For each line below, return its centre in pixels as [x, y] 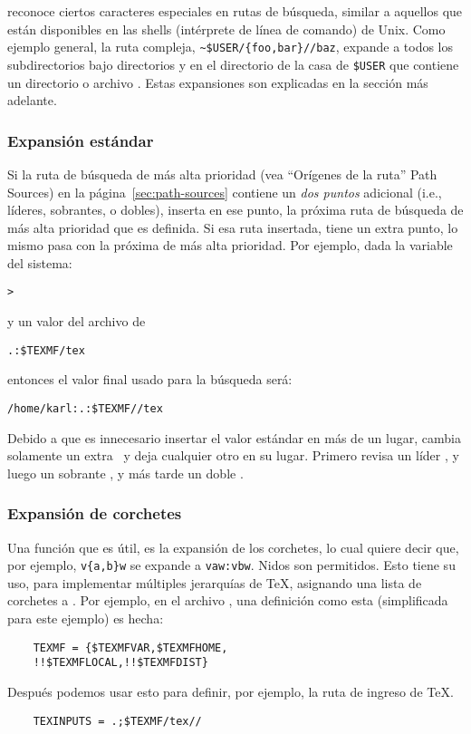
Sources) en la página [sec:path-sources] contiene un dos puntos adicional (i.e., [225, 192]
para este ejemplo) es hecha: [86, 618]
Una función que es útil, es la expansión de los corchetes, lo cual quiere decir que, [233, 547]
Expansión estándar [81, 140]
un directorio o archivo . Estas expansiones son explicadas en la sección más [218, 82]
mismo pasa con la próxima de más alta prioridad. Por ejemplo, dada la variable [230, 245]
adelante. [32, 100]
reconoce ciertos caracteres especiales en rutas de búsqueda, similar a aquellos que [235, 11]
